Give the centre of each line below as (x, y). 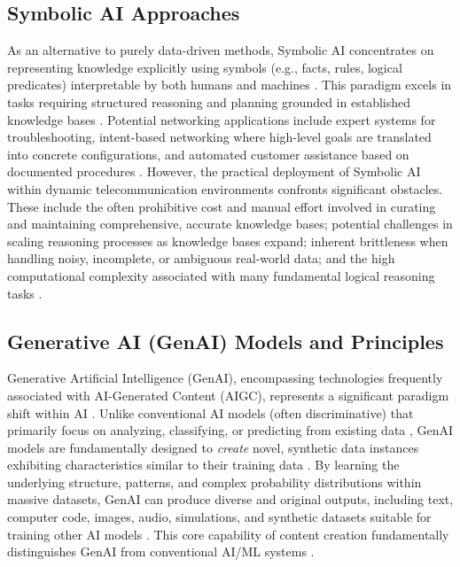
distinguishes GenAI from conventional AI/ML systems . (161, 551)
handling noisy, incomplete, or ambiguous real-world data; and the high (201, 258)
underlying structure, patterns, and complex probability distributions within (214, 482)
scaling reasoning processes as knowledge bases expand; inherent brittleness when (228, 241)
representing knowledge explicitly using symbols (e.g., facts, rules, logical (205, 67)
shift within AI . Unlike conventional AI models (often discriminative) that (211, 412)
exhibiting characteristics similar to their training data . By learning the (203, 465)
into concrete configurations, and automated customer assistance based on (208, 154)
